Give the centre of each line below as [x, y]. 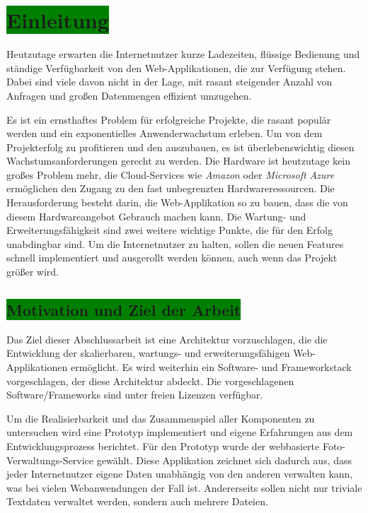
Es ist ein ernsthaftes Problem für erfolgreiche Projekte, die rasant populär [169, 119]
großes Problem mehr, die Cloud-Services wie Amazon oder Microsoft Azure [171, 174]
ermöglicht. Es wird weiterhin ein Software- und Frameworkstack [211, 367]
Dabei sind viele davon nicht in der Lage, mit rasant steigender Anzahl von [169, 82]
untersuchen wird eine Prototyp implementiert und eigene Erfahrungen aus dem [180, 432]
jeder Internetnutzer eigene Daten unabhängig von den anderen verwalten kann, [180, 474]
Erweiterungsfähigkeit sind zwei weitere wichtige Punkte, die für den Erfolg [170, 230]
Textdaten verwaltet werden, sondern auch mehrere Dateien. [137, 501]
